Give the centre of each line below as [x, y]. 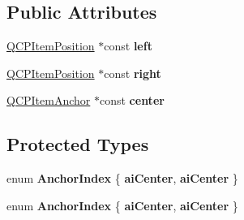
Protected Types [78, 144]
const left [128, 46]
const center [132, 100]
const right [133, 73]
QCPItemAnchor [49, 100]
